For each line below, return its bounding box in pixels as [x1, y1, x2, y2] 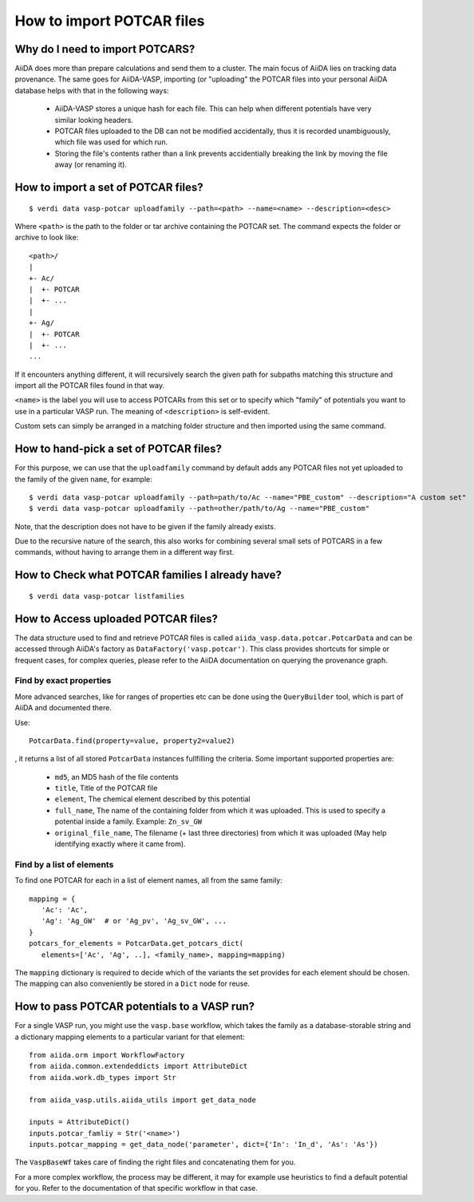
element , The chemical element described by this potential [54, 794, 251, 804]
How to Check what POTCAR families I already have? [14, 568, 282, 582]
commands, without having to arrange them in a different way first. [14, 548, 235, 557]
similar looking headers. [54, 115, 133, 125]
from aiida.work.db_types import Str [29, 1073, 177, 1081]
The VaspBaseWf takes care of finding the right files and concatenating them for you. [14, 1157, 296, 1167]
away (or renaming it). [54, 160, 128, 169]
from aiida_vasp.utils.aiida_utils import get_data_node [29, 1095, 257, 1105]
